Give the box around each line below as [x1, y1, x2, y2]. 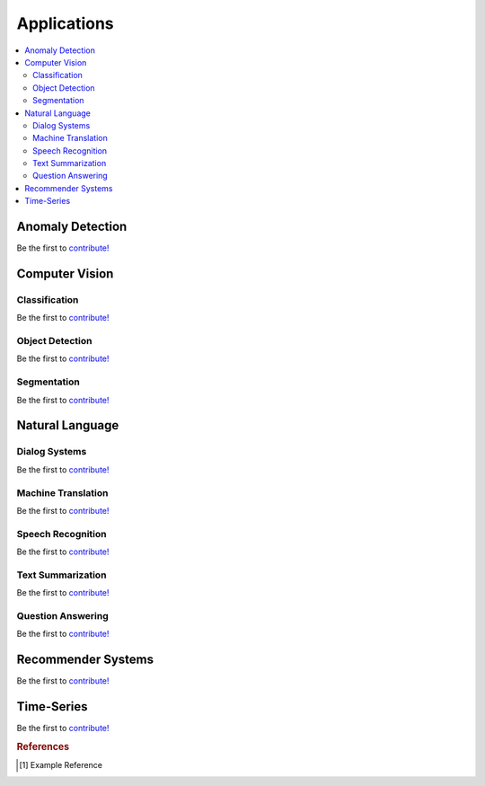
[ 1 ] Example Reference [19, 760, 103, 771]
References [16, 740, 70, 753]
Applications [16, 13, 114, 33]
